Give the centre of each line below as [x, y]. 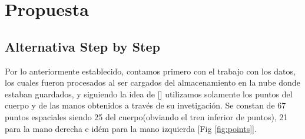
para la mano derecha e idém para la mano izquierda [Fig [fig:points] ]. [131, 128]
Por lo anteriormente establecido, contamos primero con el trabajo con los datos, [150, 71]
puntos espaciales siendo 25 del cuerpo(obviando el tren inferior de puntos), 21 [146, 116]
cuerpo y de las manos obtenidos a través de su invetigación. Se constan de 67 [145, 105]
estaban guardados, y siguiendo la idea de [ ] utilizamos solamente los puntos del [149, 94]
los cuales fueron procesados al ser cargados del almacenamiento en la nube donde [152, 82]
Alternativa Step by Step [82, 46]
